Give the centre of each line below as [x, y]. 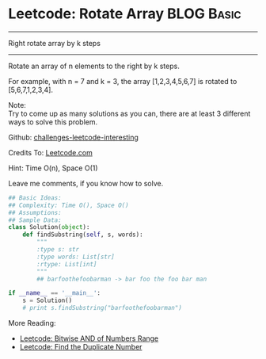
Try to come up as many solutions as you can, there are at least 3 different [129, 113]
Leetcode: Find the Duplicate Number [81, 347]
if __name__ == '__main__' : [55, 293]
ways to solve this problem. [53, 122]
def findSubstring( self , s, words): [83, 235]
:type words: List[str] [76, 257]
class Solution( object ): [49, 227]
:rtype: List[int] [67, 264]
